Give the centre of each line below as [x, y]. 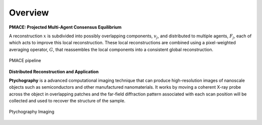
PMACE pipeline [25, 61]
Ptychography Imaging [32, 112]
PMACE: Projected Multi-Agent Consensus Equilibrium [65, 27]
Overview [29, 13]
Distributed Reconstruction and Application [54, 71]
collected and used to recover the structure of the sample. [67, 101]
